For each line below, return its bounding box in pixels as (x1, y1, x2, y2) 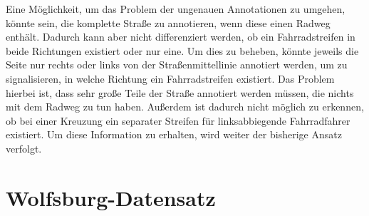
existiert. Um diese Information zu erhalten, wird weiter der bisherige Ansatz (6, 127, 342, 142)
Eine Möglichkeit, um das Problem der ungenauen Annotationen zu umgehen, (6, 1, 345, 16)
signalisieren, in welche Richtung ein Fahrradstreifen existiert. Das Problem (6, 71, 335, 86)
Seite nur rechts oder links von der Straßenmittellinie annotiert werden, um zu (6, 57, 348, 72)
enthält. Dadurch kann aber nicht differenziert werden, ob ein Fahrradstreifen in (6, 29, 355, 44)
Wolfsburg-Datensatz (6, 182, 216, 212)
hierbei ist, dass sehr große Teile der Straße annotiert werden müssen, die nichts (6, 85, 354, 100)
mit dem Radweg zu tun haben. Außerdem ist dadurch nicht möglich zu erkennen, (6, 99, 364, 114)
